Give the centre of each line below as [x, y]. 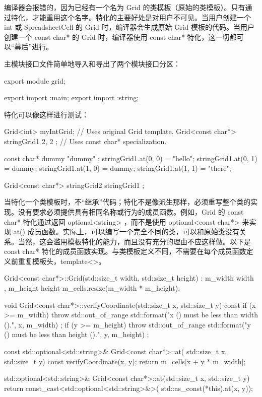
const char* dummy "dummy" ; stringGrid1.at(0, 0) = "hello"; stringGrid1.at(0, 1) [131, 158]
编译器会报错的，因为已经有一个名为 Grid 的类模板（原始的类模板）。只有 [125, 7]
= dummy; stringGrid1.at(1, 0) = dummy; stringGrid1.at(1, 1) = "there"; [118, 168]
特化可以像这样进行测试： [46, 114]
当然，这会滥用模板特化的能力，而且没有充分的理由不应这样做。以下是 [134, 241]
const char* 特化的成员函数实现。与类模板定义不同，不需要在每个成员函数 [125, 251]
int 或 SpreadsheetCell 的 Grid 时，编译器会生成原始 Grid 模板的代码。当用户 [129, 27]
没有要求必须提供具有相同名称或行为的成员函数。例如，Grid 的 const [131, 211]
